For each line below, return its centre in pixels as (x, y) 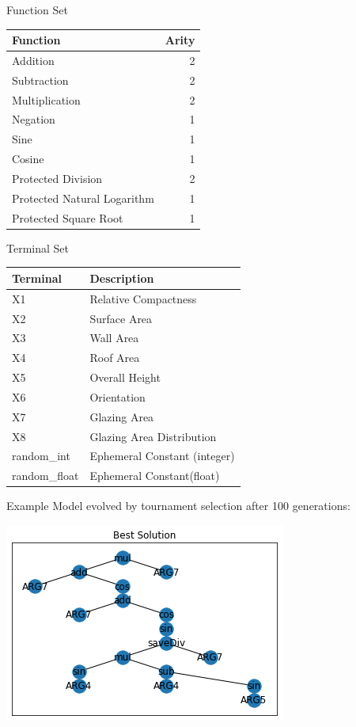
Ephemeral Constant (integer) (162, 456)
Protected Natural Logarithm (83, 198)
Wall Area (114, 338)
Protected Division (57, 178)
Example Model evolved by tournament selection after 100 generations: (178, 506)
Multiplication (46, 99)
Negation (34, 119)
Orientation (117, 396)
